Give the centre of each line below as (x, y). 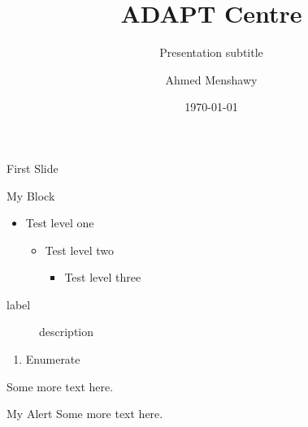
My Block (31, 195)
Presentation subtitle (211, 52)
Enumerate (53, 359)
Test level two (80, 250)
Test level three (103, 277)
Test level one (60, 223)
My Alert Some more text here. (85, 414)
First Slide (33, 168)
